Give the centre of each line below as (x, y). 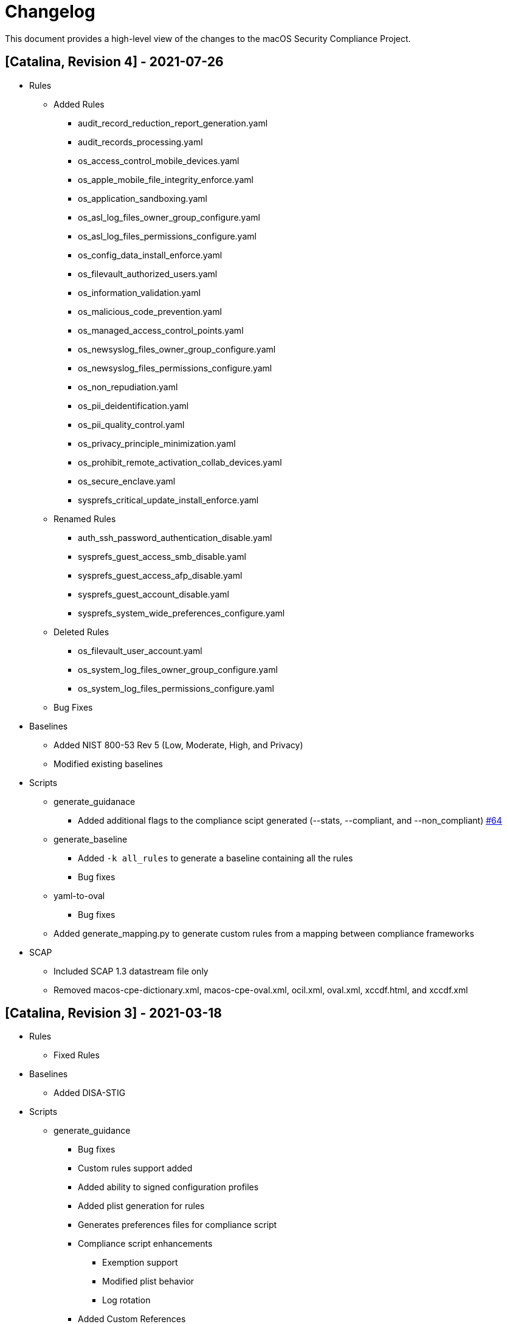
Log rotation (126, 1300)
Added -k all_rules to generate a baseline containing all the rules (216, 858)
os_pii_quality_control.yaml (131, 424)
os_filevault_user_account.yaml (140, 650)
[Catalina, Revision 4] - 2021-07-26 (114, 62)
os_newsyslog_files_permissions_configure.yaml (175, 368)
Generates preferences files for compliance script (178, 1225)
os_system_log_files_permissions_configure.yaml (176, 688)
